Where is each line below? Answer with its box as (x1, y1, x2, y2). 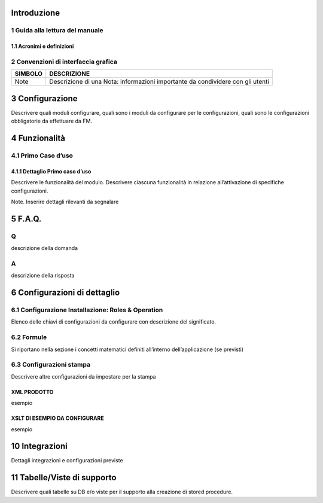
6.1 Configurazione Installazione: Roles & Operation (11, 306, 163, 314)
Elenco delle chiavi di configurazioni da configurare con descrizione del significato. (11, 318, 217, 325)
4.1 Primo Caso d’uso (11, 151, 73, 160)
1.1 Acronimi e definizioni (11, 42, 74, 50)
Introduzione (11, 8, 60, 18)
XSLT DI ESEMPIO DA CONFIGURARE (11, 414, 104, 422)
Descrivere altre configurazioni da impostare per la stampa (11, 373, 156, 380)
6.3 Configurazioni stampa (11, 361, 91, 369)
